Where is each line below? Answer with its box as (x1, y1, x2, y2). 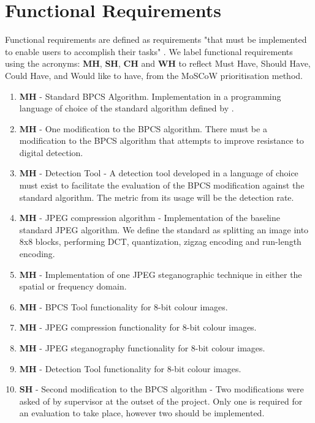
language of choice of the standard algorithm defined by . (19, 102, 234, 114)
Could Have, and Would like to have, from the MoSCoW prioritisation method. (5, 69, 303, 81)
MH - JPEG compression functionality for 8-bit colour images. (19, 321, 257, 334)
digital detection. (19, 146, 83, 159)
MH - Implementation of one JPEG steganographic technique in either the (19, 268, 302, 280)
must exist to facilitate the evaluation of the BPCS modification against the (19, 179, 305, 192)
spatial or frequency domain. (19, 280, 127, 293)
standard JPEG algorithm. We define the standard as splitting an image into (19, 223, 309, 236)
